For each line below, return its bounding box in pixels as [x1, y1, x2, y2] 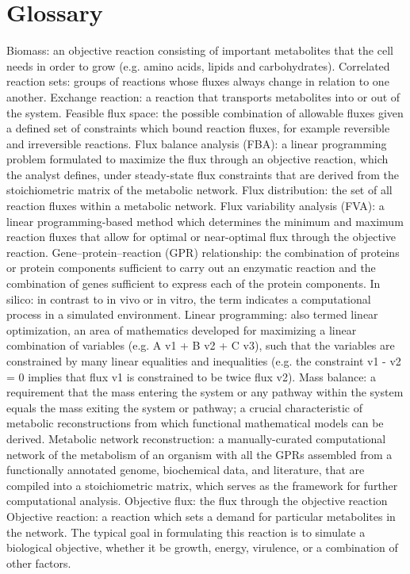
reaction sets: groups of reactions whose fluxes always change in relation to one [6, 73, 389, 90]
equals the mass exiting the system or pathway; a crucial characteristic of [6, 399, 362, 415]
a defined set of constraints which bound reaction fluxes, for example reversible [6, 120, 390, 136]
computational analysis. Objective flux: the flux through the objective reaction [6, 492, 388, 509]
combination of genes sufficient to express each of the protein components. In [6, 275, 381, 292]
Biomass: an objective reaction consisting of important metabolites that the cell [6, 42, 393, 59]
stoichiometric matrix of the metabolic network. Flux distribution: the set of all [6, 182, 393, 198]
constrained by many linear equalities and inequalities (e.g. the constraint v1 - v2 [6, 353, 401, 369]
